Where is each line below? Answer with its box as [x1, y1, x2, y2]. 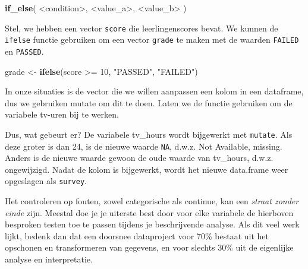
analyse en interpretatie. [5, 253, 93, 265]
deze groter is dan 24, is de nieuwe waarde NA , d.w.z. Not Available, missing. [5, 140, 282, 152]
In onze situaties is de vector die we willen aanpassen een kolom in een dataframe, [5, 85, 304, 97]
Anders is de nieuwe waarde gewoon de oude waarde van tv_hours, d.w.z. [5, 151, 274, 164]
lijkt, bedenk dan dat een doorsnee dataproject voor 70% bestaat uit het [5, 229, 269, 242]
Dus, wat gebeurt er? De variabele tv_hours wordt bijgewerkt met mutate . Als [5, 128, 293, 140]
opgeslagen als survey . [5, 175, 87, 187]
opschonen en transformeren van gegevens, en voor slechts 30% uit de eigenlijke [5, 241, 294, 254]
